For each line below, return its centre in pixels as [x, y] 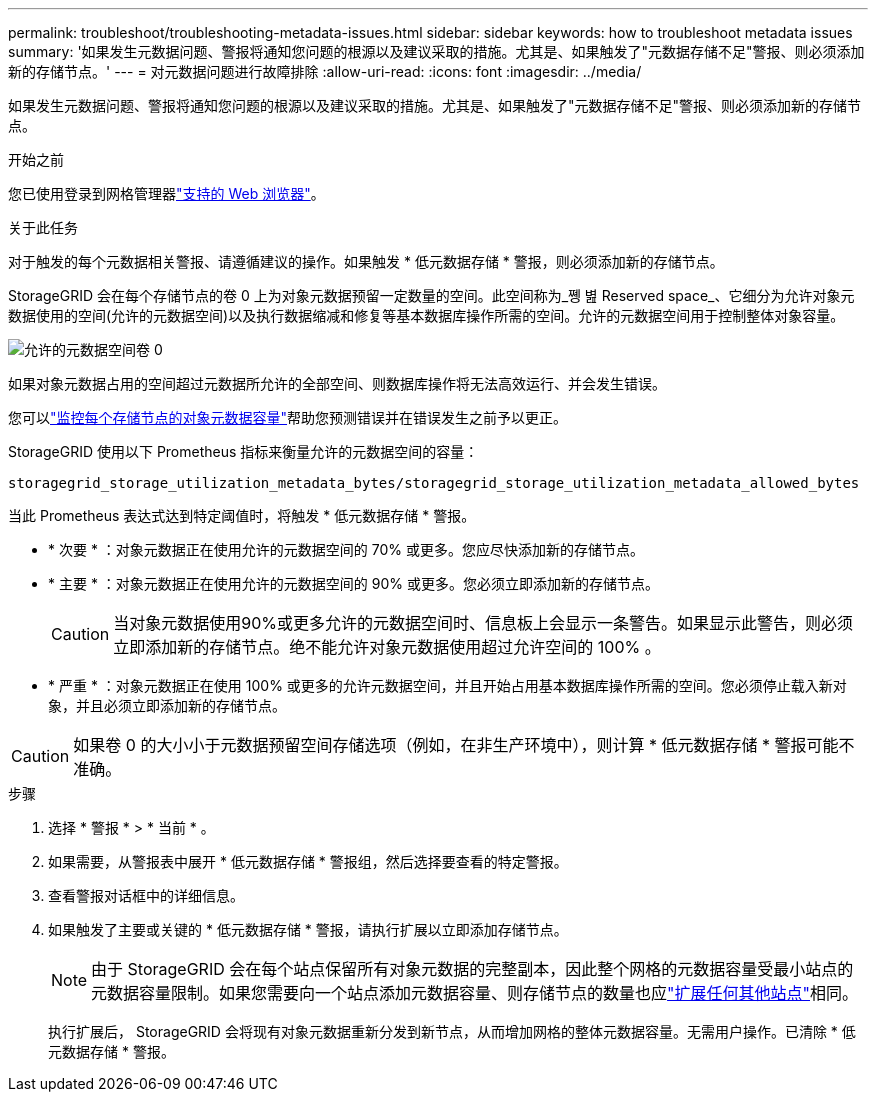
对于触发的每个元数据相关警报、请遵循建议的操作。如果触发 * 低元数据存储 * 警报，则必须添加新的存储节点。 [366, 261]
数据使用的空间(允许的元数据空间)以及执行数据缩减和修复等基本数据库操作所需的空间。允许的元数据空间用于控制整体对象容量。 [426, 315]
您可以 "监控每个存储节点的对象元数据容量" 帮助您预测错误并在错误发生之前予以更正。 [288, 417]
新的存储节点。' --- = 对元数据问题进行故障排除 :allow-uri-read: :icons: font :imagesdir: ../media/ [325, 71]
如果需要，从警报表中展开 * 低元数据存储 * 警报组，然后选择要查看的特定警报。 [308, 861]
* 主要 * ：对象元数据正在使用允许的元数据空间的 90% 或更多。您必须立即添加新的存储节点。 [353, 583]
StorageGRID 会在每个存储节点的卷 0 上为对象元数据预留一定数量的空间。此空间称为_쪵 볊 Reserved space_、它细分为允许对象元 [431, 295]
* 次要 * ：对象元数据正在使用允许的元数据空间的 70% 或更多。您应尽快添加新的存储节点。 [346, 549]
